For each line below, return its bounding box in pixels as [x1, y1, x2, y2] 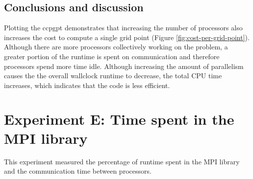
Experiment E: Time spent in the [4, 109, 234, 129]
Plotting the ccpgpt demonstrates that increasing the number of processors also [4, 22, 243, 33]
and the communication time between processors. [4, 166, 152, 176]
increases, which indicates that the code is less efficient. [4, 80, 170, 90]
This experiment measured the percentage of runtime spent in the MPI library [4, 156, 240, 166]
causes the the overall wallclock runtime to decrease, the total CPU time [4, 70, 222, 81]
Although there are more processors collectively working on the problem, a [4, 42, 228, 52]
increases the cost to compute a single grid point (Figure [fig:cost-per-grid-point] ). [4, 32, 250, 42]
